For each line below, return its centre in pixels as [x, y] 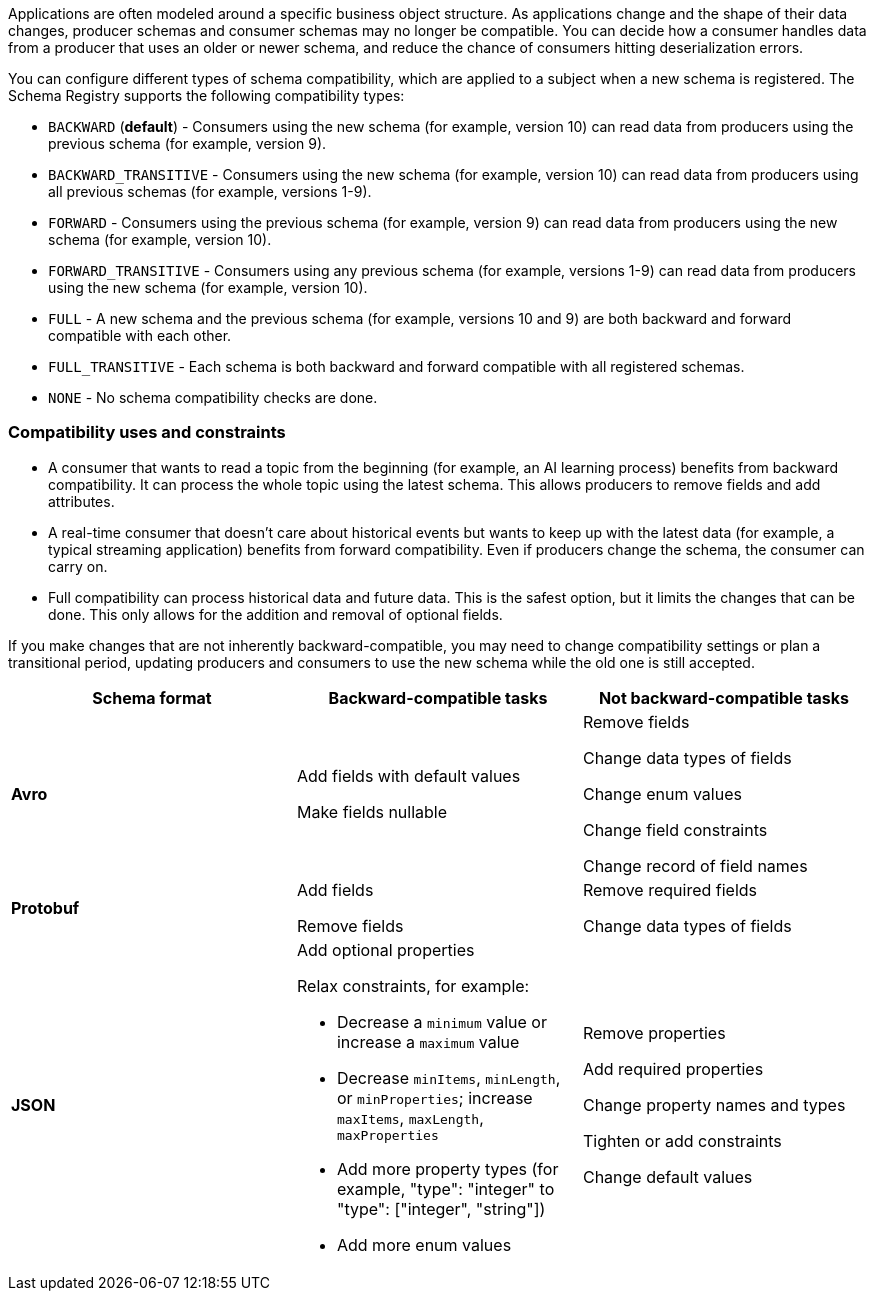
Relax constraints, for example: [413, 985]
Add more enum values [424, 1244]
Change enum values [662, 793]
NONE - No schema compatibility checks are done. [213, 397]
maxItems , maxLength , [410, 1117]
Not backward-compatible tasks [724, 697]
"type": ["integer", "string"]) [441, 1208]
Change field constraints [675, 829]
